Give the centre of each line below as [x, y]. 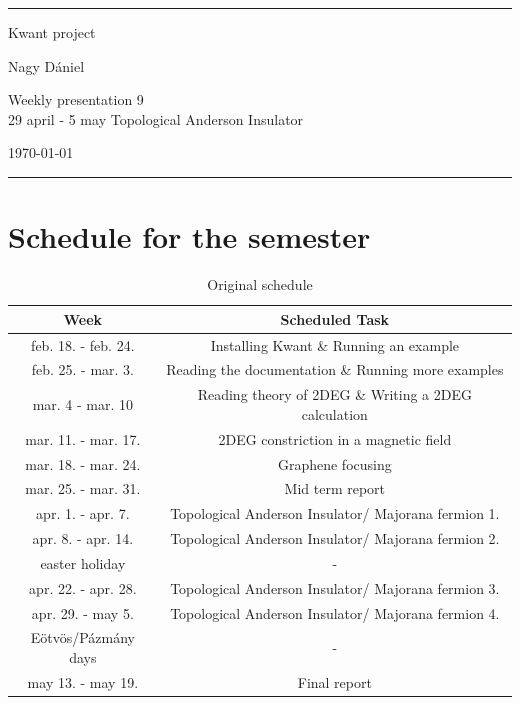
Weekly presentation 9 [76, 99]
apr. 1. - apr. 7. [83, 513]
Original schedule [260, 284]
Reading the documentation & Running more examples [335, 369]
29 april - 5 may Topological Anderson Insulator [156, 118]
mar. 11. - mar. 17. [83, 438]
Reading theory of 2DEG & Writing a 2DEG [334, 394]
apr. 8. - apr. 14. [83, 538]
